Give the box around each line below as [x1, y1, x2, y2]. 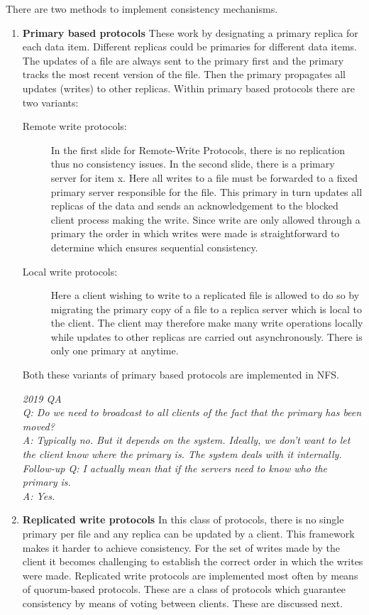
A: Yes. [22, 488, 55, 503]
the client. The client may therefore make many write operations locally [50, 315, 363, 330]
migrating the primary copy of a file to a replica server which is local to [50, 301, 363, 316]
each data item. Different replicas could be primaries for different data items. [22, 39, 357, 54]
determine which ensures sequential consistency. [50, 239, 258, 254]
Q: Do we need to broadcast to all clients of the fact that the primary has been [22, 405, 362, 420]
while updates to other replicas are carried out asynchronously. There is [50, 329, 363, 344]
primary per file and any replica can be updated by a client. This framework [22, 526, 355, 540]
